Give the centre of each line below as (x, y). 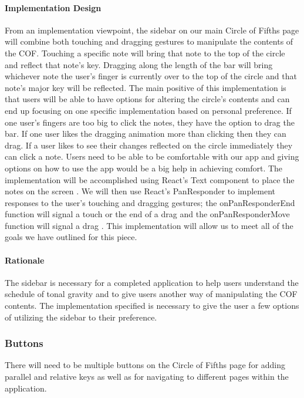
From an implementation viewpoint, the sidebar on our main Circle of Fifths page (152, 30)
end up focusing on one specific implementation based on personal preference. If (148, 110)
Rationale (25, 260)
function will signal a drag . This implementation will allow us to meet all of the (149, 225)
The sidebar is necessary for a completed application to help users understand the (152, 282)
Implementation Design (53, 7)
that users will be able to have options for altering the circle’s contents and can (147, 99)
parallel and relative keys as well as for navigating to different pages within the (147, 377)
